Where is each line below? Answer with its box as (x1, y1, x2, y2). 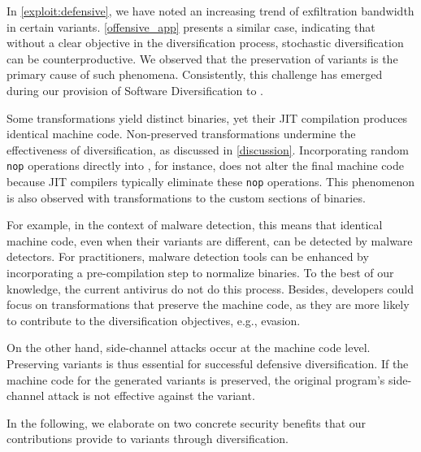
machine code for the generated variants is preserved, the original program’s (7, 371, 385, 388)
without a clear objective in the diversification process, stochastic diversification (7, 34, 404, 51)
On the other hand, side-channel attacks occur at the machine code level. (7, 339, 371, 356)
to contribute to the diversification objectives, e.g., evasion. (7, 311, 301, 328)
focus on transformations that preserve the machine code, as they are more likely (7, 296, 410, 313)
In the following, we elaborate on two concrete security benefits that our (7, 414, 367, 431)
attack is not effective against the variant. (47, 387, 255, 404)
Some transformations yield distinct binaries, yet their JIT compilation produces (7, 109, 408, 126)
